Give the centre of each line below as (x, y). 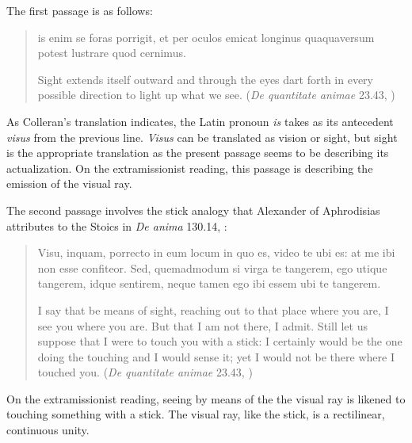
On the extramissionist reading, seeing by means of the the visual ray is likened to (206, 398)
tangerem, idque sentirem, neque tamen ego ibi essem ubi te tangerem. (209, 283)
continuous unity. (48, 430)
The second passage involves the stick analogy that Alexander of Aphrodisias (193, 210)
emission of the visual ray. (69, 183)
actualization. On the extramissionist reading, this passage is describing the (190, 168)
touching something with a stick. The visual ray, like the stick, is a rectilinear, (196, 414)
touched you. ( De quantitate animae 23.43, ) (145, 372)
